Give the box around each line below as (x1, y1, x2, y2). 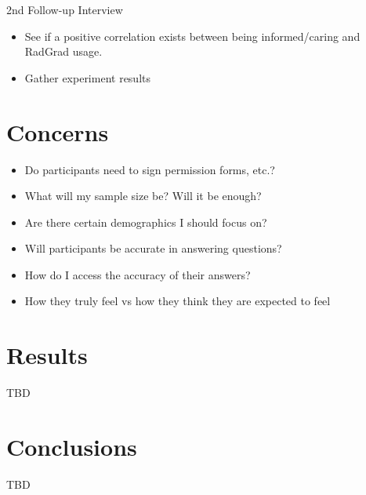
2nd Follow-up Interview (6, 2, 123, 17)
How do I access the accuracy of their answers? (24, 266, 251, 282)
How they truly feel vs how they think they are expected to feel (24, 293, 331, 309)
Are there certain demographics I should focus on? (24, 213, 267, 230)
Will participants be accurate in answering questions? (24, 240, 282, 257)
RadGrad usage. (24, 43, 103, 60)
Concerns (6, 115, 109, 147)
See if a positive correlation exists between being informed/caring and (24, 27, 361, 44)
